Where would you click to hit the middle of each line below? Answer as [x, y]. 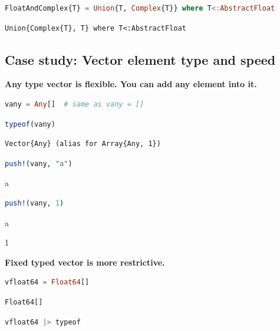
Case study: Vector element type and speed [140, 59]
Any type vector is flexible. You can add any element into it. [131, 84]
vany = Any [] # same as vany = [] [75, 104]
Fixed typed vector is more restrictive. [85, 262]
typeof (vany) [30, 124]
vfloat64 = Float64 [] [47, 282]
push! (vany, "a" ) [39, 163]
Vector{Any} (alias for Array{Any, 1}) [83, 144]
